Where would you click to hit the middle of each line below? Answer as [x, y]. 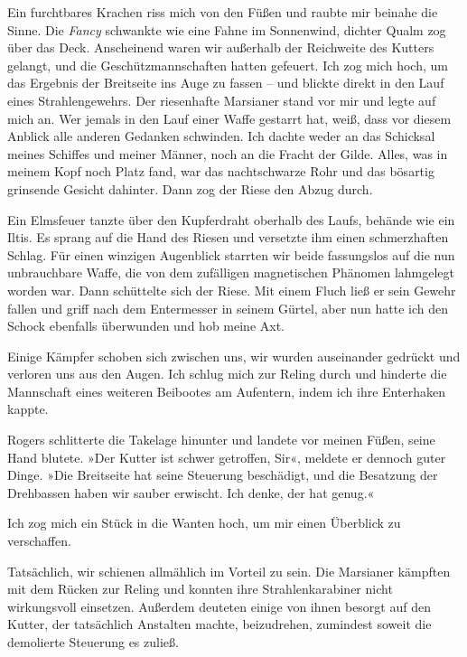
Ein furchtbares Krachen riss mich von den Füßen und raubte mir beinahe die [223, 12]
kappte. [28, 409]
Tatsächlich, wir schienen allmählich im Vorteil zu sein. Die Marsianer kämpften [229, 571]
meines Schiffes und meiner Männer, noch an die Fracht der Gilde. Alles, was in [228, 153]
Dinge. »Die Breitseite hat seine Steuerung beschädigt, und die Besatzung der [223, 475]
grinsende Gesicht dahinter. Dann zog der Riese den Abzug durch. [190, 188]
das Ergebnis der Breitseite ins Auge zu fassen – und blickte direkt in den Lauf [226, 83]
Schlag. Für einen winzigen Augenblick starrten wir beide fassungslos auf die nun [231, 254]
